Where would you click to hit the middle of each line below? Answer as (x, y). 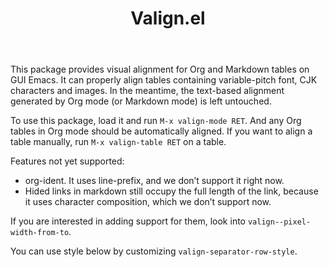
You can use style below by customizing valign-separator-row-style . (154, 251)
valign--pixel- (279, 222)
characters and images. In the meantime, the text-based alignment (147, 91)
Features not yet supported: (67, 161)
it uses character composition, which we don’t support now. (148, 202)
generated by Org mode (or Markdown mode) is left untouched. (141, 101)
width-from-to (40, 233)
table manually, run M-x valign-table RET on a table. (118, 142)
